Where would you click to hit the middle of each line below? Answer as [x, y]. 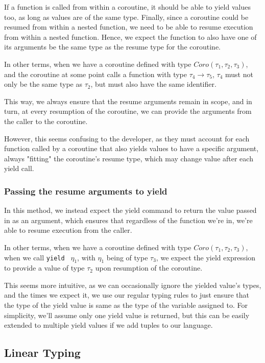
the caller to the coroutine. [46, 121]
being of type [127, 257]
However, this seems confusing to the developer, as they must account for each [127, 138]
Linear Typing [42, 353]
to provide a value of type [44, 268]
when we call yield [34, 257]
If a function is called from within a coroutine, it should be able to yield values [127, 7]
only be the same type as [43, 84]
